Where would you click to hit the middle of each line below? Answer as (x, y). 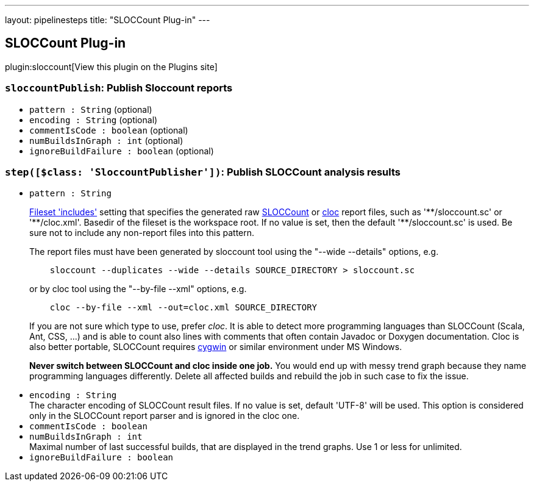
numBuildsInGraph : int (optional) (106, 140)
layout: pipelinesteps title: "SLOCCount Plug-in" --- (108, 20)
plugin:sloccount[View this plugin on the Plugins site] (111, 66)
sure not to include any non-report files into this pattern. (142, 233)
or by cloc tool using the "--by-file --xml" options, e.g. (138, 289)
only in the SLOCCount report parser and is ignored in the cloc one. (165, 416)
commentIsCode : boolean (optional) (109, 130)
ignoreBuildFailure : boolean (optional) (122, 151)
